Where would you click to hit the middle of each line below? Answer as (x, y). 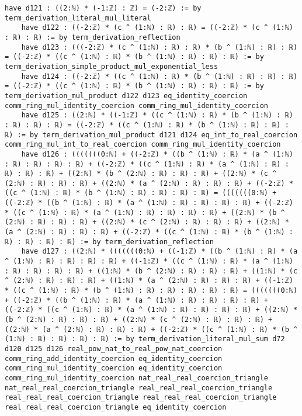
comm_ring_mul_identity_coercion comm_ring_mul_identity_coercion (137, 105)
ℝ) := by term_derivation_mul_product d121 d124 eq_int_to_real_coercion (151, 135)
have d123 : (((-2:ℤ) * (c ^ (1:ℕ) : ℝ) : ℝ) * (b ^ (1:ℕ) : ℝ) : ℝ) (159, 47)
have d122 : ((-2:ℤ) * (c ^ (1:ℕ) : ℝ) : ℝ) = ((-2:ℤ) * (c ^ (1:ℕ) (157, 28)
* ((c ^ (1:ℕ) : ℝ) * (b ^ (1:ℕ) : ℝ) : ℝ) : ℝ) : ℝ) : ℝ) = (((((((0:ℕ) (151, 291)
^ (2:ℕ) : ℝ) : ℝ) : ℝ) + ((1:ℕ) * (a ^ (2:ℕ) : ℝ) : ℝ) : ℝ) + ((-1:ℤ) (149, 281)
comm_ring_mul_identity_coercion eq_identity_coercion (114, 368)
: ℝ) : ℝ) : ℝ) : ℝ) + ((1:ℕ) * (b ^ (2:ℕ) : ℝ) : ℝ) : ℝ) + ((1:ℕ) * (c (151, 271)
